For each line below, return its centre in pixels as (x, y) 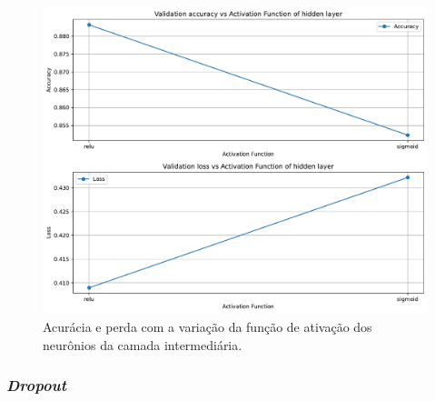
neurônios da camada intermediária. (143, 344)
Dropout (37, 385)
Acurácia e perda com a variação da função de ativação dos (208, 327)
